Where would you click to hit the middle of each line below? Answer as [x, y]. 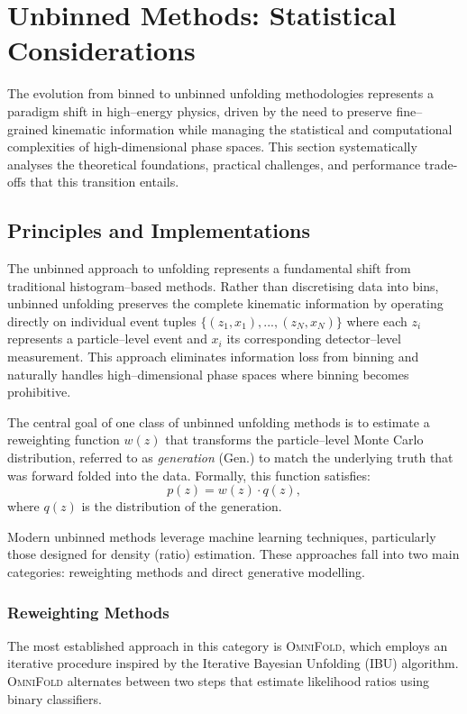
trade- [441, 164]
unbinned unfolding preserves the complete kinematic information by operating [225, 303]
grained [28, 128]
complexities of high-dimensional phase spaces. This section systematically [212, 146]
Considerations [101, 50]
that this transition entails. [105, 182]
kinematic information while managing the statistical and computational [252, 128]
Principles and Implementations [159, 230]
